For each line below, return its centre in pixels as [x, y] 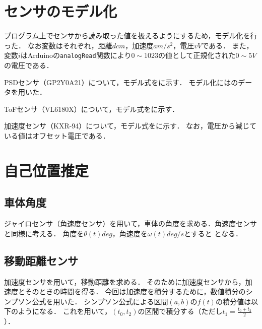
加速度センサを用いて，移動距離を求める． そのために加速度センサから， [125, 281]
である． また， [227, 45]
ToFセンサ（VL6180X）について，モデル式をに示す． [91, 109]
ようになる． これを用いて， [65, 311]
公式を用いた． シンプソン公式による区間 [100, 301]
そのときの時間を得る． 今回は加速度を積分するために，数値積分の [135, 291]
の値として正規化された [197, 55]
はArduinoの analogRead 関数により [76, 55]
